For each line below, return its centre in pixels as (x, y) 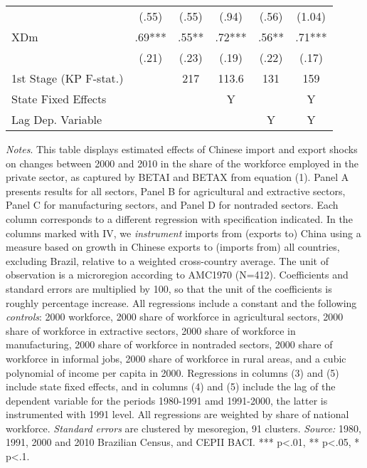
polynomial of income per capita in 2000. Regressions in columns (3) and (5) (172, 372)
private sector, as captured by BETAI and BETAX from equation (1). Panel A (177, 177)
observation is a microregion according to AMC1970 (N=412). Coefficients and (177, 275)
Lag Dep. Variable (57, 119)
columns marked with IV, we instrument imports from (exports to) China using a (183, 233)
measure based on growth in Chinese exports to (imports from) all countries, (173, 247)
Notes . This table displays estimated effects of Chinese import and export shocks (182, 149)
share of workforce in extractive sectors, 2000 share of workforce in (151, 330)
